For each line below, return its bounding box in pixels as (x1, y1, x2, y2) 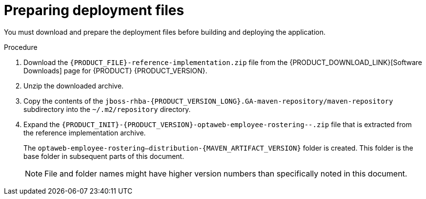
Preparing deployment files (4, 2, 184, 19)
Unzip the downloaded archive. (23, 81, 124, 90)
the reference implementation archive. (23, 128, 146, 137)
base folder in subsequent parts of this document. (23, 152, 184, 160)
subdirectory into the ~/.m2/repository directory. (23, 105, 191, 113)
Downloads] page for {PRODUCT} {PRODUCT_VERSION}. (23, 66, 207, 75)
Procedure (4, 43, 38, 51)
